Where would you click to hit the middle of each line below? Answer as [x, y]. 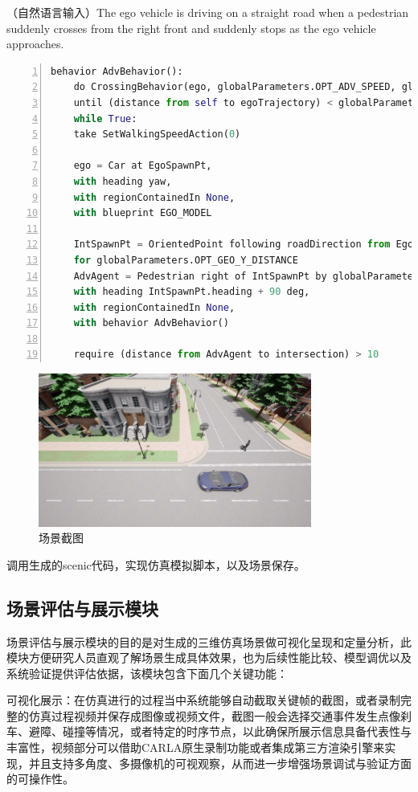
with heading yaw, [123, 181]
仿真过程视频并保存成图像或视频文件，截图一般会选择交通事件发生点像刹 [220, 715]
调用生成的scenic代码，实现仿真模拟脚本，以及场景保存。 [156, 564]
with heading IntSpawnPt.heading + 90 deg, [192, 292]
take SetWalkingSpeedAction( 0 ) [157, 135]
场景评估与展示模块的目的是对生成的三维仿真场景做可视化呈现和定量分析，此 [209, 641]
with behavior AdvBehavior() [151, 323]
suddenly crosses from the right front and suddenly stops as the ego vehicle [191, 28]
